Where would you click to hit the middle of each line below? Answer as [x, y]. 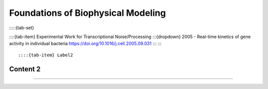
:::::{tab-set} [22, 28]
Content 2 [25, 69]
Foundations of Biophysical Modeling [88, 13]
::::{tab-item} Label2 [46, 55]
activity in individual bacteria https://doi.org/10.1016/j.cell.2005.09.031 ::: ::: [85, 44]
